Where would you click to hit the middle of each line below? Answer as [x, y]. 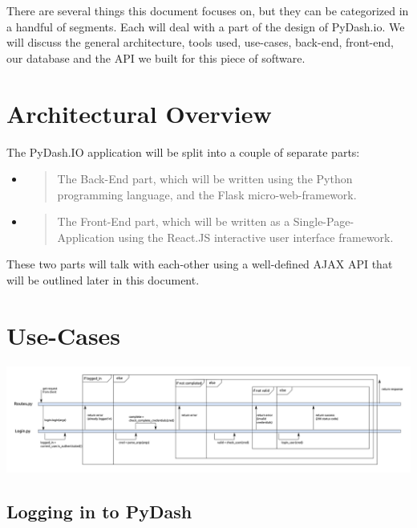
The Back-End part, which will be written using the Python [205, 179]
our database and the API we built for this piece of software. [156, 57]
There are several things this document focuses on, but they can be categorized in [208, 10]
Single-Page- [324, 221]
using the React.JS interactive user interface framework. [256, 237]
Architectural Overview [139, 113]
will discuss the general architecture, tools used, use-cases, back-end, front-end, [200, 42]
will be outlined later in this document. [103, 280]
